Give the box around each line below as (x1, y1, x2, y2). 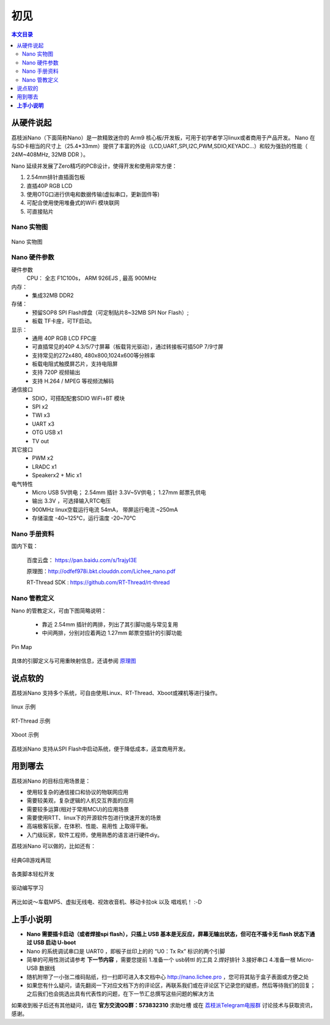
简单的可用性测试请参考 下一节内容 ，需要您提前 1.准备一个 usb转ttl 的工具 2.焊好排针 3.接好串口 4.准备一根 (26, 956, 296, 963)
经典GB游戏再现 (11, 856, 51, 863)
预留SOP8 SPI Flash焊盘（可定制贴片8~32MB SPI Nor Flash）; (32, 309, 189, 316)
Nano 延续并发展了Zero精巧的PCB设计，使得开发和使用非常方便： (11, 162, 177, 170)
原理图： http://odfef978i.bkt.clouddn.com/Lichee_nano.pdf (26, 568, 176, 575)
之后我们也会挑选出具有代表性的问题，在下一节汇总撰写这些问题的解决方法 (26, 990, 214, 997)
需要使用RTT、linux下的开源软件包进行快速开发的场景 (26, 814, 162, 822)
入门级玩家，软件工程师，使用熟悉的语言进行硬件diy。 (26, 831, 163, 838)
